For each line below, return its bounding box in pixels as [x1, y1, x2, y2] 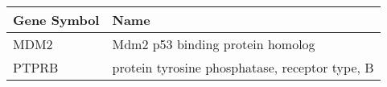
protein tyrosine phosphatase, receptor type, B [112, 58, 374, 77]
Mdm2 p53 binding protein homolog [112, 35, 315, 53]
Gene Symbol [13, 10, 100, 29]
